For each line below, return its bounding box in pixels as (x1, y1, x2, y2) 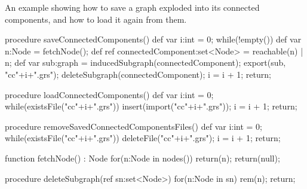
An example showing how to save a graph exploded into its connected (5, 1, 260, 13)
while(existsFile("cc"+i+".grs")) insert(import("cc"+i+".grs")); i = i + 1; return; (5, 100, 297, 112)
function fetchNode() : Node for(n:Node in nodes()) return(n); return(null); (5, 151, 280, 164)
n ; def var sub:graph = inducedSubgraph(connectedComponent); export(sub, (5, 56, 286, 69)
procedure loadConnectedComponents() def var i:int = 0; (5, 88, 214, 100)
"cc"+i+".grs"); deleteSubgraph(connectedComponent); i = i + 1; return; (5, 68, 271, 80)
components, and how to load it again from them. (5, 13, 187, 25)
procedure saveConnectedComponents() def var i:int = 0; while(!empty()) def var (5, 33, 302, 45)
